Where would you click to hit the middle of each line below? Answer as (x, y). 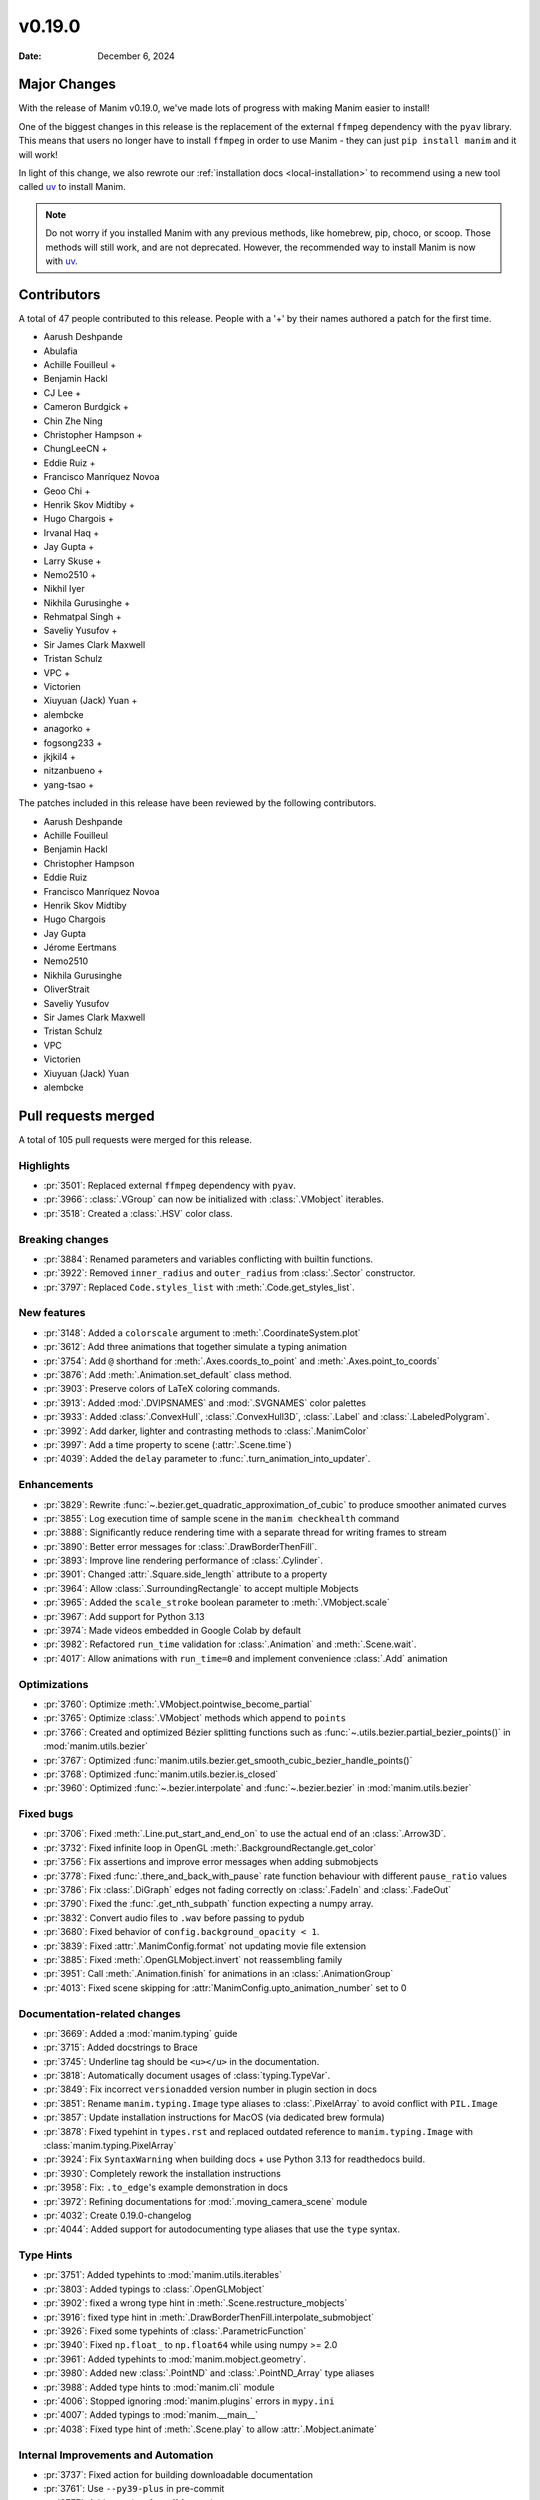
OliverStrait (66, 989)
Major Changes (67, 84)
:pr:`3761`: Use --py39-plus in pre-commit (134, 2489)
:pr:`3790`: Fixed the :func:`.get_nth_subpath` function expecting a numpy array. (208, 1904)
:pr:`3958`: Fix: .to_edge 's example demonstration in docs (166, 2187)
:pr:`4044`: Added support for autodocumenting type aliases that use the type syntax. (221, 2229)
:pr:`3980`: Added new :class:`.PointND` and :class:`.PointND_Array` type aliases (209, 2373)
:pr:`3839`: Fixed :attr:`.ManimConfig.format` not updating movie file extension (205, 1946)
